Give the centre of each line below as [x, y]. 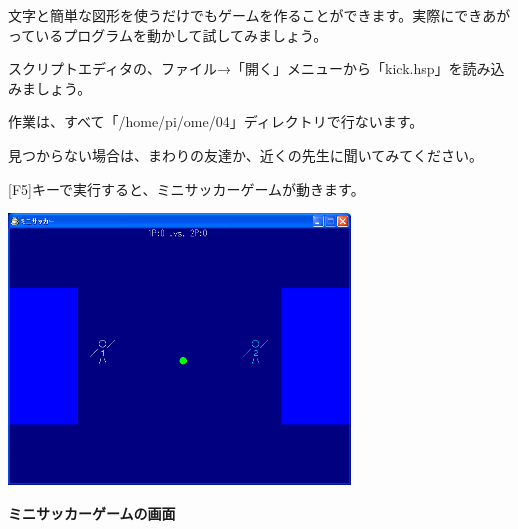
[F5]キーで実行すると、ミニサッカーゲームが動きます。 [186, 188]
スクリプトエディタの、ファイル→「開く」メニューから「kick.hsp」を [235, 68]
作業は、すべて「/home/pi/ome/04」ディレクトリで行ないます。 [216, 121]
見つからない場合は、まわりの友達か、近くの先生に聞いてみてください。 [245, 154]
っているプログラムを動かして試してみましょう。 [168, 34]
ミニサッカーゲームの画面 [92, 512]
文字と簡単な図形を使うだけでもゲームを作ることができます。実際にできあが [259, 15]
